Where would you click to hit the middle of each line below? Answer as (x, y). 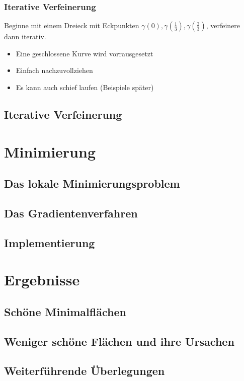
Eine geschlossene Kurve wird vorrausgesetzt (85, 53)
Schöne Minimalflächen (65, 311)
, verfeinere (223, 25)
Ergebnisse (42, 280)
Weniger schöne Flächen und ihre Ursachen (119, 341)
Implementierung (50, 242)
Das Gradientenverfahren (71, 213)
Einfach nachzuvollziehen (54, 70)
